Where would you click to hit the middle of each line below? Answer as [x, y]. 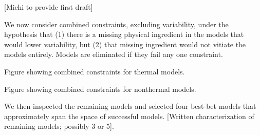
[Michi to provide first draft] [49, 7]
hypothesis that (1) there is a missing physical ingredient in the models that [124, 34]
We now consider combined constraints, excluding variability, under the [116, 24]
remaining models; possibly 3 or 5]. [59, 126]
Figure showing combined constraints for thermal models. [95, 71]
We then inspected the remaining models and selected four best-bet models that [130, 106]
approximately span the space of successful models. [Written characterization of [129, 116]
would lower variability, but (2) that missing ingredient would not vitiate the [125, 44]
